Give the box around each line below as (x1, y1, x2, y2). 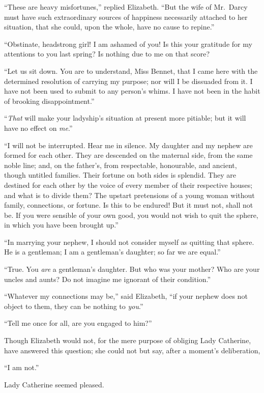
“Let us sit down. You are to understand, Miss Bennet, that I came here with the (4, 65, 258, 76)
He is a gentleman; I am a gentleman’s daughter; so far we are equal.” (4, 246, 221, 257)
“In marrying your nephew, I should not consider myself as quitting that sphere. (4, 236, 254, 247)
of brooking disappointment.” (4, 95, 95, 106)
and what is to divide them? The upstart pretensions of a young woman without (4, 189, 255, 200)
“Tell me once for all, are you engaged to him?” (4, 318, 152, 328)
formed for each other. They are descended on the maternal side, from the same (4, 150, 253, 160)
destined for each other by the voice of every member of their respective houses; (4, 179, 253, 190)
